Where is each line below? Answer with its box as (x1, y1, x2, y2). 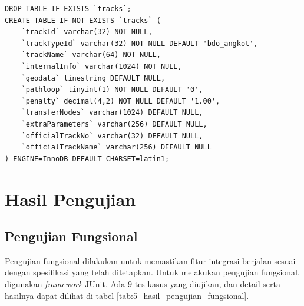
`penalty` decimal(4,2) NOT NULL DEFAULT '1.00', (21, 97, 220, 105)
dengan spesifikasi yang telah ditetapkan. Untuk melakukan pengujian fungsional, (5, 266, 300, 278)
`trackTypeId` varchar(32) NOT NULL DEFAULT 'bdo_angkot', (21, 39, 258, 48)
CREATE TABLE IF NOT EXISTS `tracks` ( (5, 16, 161, 25)
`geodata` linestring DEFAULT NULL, (21, 74, 166, 82)
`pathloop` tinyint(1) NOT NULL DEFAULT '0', (21, 85, 203, 94)
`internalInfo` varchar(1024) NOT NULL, (21, 62, 182, 71)
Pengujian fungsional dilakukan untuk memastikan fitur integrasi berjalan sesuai (5, 254, 296, 267)
